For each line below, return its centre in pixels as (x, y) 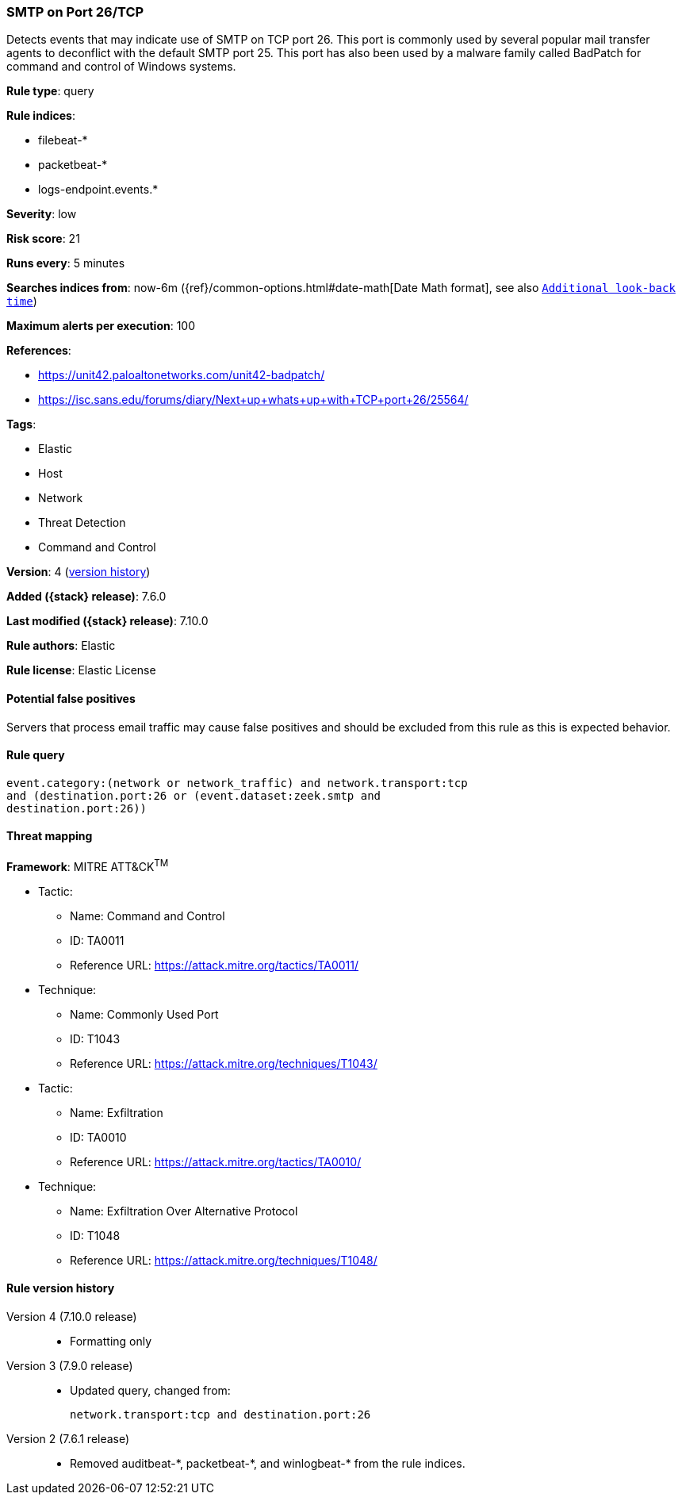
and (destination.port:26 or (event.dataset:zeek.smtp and (194, 795)
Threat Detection (82, 523)
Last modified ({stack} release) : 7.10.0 (107, 621)
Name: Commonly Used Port (144, 1014)
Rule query (36, 755)
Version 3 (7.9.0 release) (70, 1365)
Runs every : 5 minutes (66, 263)
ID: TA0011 (97, 940)
